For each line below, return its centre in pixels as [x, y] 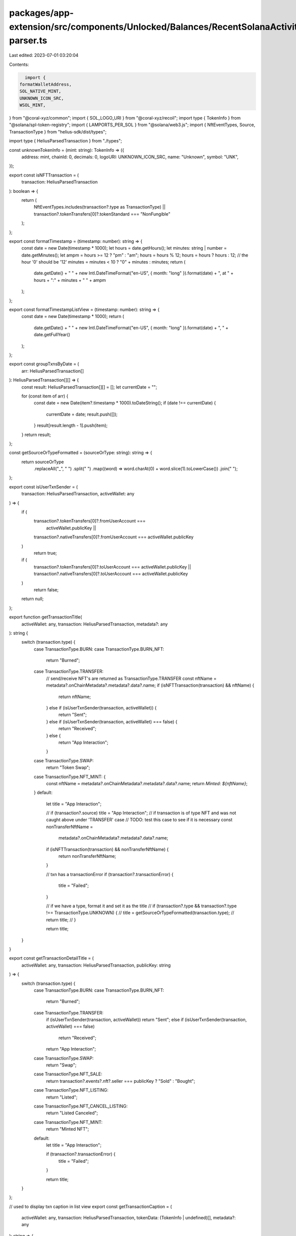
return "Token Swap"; [68, 768]
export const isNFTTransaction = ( [44, 175]
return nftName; [75, 697]
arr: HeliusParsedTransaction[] [53, 371]
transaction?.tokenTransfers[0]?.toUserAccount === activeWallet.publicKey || [112, 567]
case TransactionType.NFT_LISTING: [71, 1090]
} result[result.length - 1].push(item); [71, 426]
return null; [33, 599]
